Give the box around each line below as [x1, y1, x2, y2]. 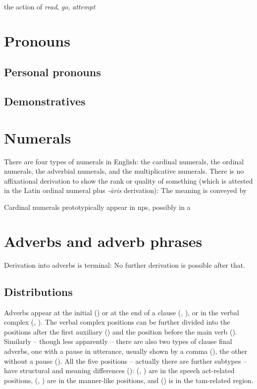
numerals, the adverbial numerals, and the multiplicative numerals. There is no [4, 166, 244, 176]
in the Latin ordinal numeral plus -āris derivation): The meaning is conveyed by [4, 185, 247, 195]
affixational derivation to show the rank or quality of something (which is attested [4, 175, 253, 186]
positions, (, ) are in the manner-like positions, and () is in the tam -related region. [4, 375, 254, 385]
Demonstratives [4, 94, 86, 109]
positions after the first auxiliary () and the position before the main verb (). [4, 326, 237, 337]
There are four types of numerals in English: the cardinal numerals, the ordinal [4, 156, 244, 166]
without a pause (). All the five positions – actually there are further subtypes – [4, 355, 247, 366]
